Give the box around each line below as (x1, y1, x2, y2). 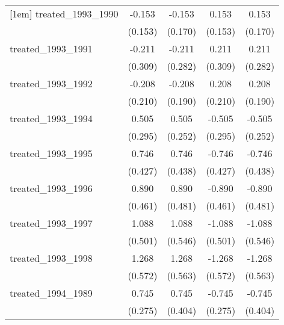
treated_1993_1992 (10, 76, 93, 90)
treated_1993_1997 (10, 216, 93, 230)
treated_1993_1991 (10, 42, 93, 55)
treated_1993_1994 (10, 111, 93, 125)
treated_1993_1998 (10, 251, 93, 265)
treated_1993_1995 (10, 146, 93, 160)
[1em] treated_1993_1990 (10, 7, 119, 20)
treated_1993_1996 (10, 181, 93, 195)
